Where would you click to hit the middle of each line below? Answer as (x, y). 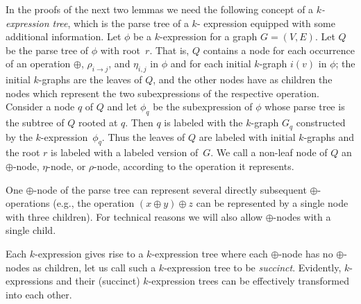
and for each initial (211, 64)
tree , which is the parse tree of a (120, 23)
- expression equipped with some (266, 23)
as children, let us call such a (94, 267)
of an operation (38, 64)
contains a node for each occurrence (279, 50)
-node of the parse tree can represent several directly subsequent (170, 189)
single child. (31, 230)
